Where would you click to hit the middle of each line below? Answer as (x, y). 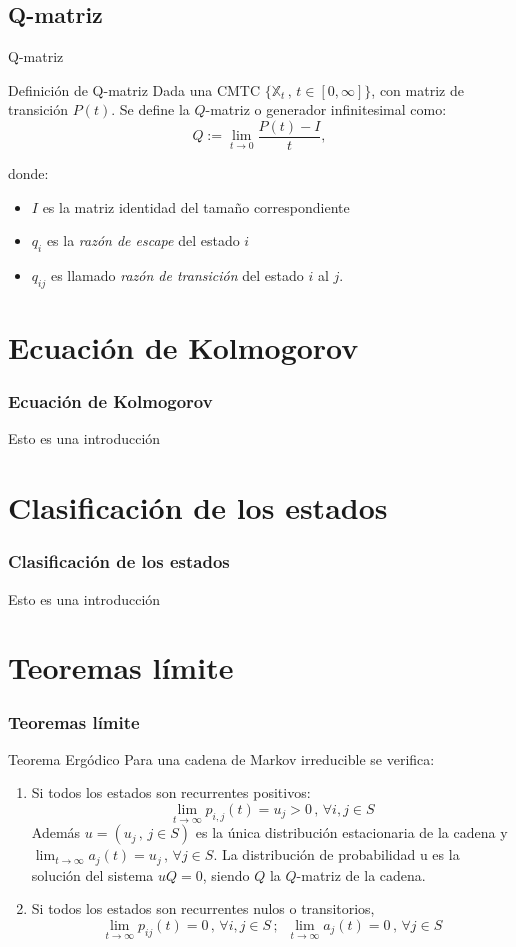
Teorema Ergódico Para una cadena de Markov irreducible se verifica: (221, 758)
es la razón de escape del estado (143, 240)
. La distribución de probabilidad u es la (336, 854)
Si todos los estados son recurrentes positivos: (171, 792)
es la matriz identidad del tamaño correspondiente (196, 206)
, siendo (226, 874)
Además (56, 832)
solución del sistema (92, 874)
